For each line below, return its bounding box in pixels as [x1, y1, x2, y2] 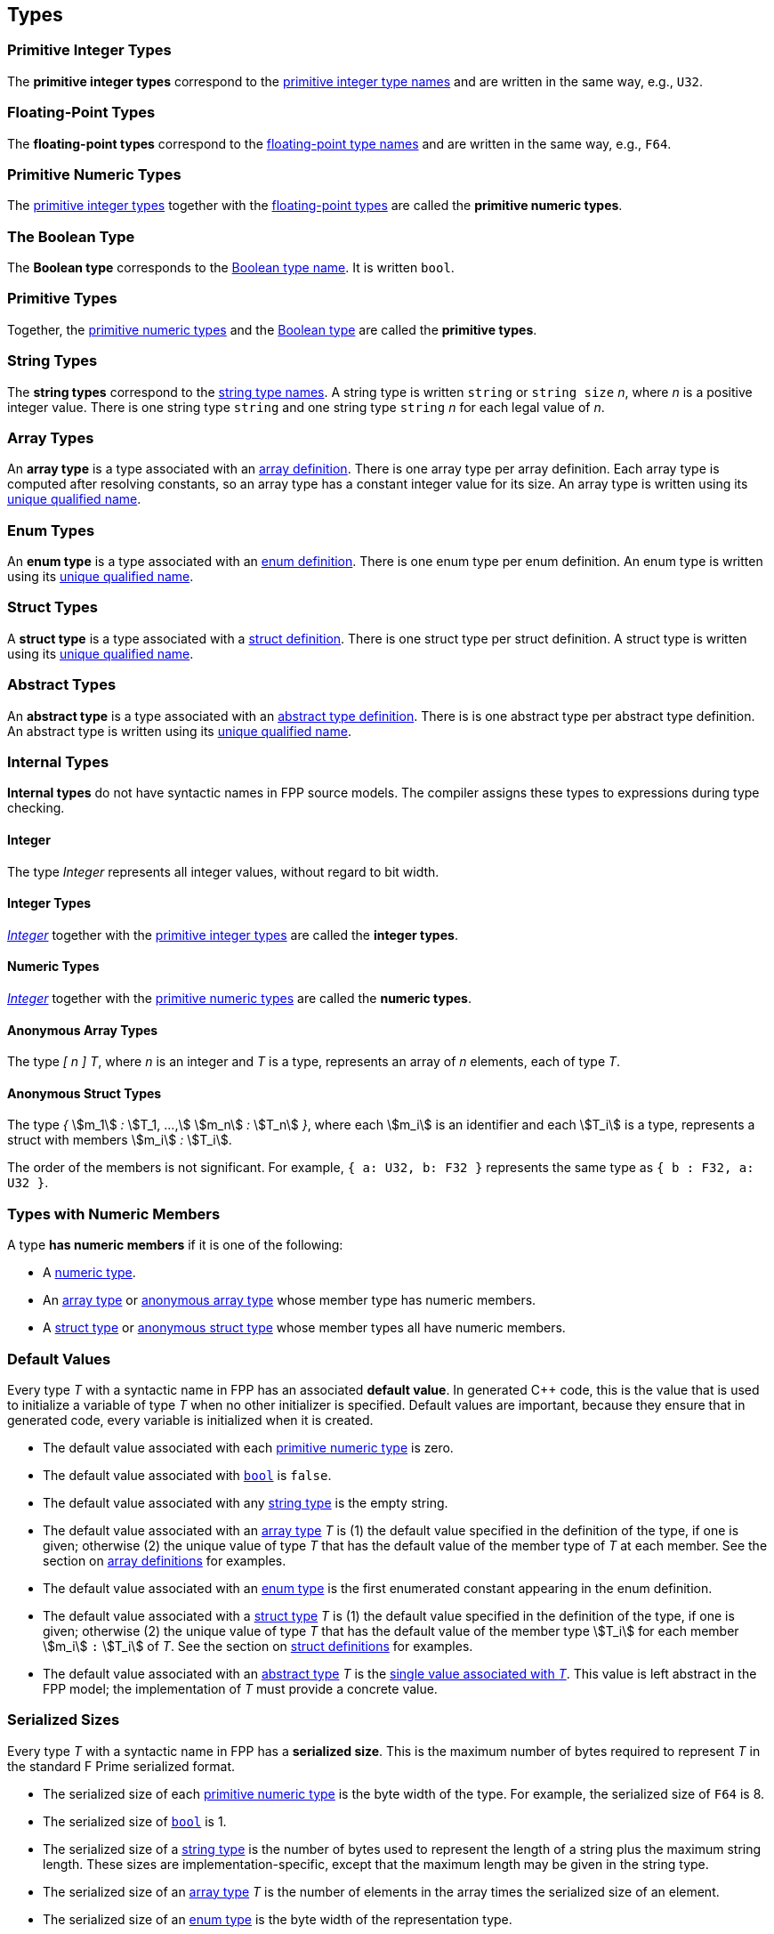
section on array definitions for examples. [43, 1552, 286, 1568]
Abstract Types [7, 676, 117, 694]
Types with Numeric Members [7, 1204, 221, 1223]
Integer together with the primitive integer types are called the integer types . [7, 927, 458, 943]
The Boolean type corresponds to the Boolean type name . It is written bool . [7, 260, 455, 276]
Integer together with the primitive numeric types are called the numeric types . [7, 990, 472, 1006]
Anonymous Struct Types [7, 1085, 162, 1101]
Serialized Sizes [7, 1711, 120, 1729]
